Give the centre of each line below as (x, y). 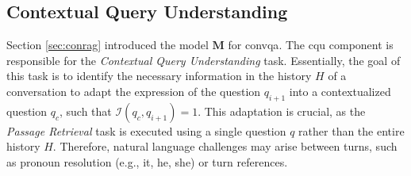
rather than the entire (351, 130)
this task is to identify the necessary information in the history (159, 76)
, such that (85, 111)
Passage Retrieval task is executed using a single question (146, 130)
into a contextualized (340, 91)
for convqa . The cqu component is (311, 45)
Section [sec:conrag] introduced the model (108, 45)
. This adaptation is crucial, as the (282, 111)
